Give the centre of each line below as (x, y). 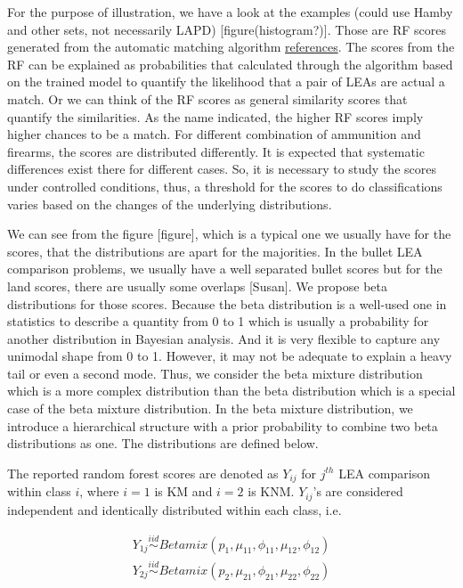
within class (39, 491)
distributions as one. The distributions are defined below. (163, 443)
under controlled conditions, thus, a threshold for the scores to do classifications (225, 186)
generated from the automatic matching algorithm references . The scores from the (231, 47)
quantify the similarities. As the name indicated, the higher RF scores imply (215, 116)
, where (99, 491)
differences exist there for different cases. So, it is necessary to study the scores (222, 169)
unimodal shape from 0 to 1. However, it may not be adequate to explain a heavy (230, 356)
